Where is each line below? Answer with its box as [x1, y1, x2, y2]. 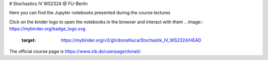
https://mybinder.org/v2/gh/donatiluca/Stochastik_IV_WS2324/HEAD [61, 37, 201, 43]
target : [21, 37, 36, 43]
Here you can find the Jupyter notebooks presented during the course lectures [9, 10, 171, 16]
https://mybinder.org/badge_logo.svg [9, 26, 86, 32]
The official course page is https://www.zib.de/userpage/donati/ [9, 48, 141, 54]
